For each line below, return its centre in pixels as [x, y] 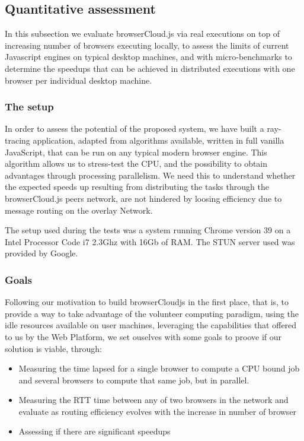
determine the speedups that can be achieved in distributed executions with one [150, 68]
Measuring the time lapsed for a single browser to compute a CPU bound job [159, 368]
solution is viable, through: [53, 348]
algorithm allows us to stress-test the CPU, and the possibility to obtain [136, 164]
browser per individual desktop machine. [79, 80]
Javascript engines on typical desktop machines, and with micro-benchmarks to [148, 57]
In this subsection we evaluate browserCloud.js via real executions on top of [143, 34]
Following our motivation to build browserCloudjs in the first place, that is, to [147, 302]
